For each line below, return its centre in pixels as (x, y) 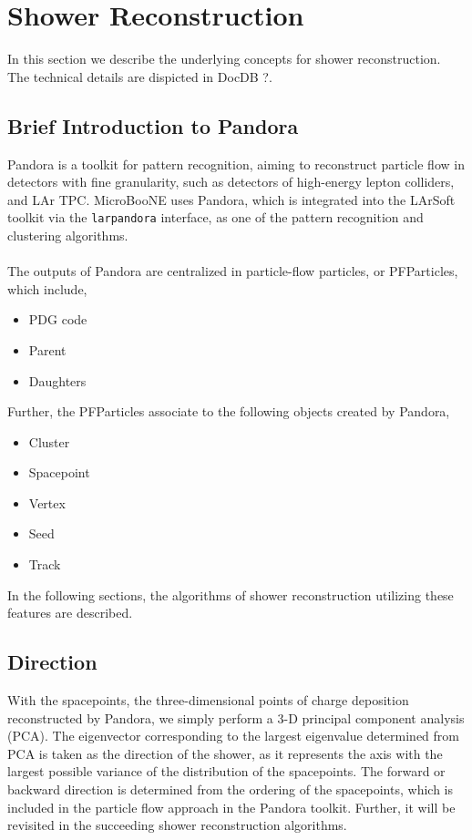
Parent (47, 349)
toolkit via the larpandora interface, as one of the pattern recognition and (215, 217)
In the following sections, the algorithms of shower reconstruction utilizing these (231, 594)
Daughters (57, 380)
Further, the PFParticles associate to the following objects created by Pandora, (229, 411)
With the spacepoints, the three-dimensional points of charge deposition (208, 700)
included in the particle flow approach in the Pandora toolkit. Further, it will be (231, 807)
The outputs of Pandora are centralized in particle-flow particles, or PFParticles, (233, 271)
